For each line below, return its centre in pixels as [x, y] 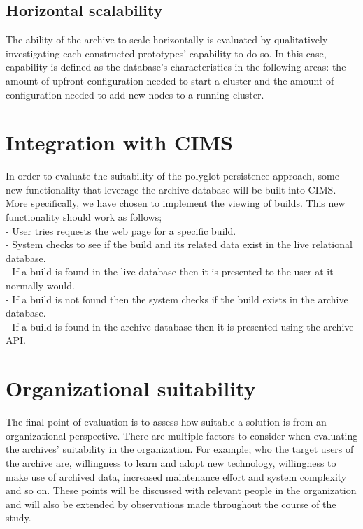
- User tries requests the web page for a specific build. [121, 230]
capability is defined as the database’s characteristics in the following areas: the [176, 67]
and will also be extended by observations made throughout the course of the [171, 503]
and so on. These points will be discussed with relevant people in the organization [181, 490]
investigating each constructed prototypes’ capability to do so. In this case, [166, 53]
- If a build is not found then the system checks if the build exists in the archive [177, 299]
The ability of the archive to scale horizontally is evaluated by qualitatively [167, 39]
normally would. [40, 285]
